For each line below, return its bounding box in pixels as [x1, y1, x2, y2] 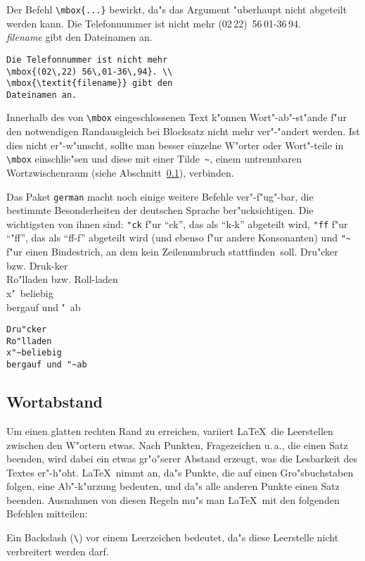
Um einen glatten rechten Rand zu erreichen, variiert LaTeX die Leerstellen [6, 423, 333, 438]
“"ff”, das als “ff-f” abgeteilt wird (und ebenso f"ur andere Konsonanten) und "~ [6, 230, 351, 245]
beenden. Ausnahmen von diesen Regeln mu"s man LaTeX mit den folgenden [6, 492, 340, 507]
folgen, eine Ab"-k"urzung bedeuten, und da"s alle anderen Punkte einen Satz [6, 479, 340, 493]
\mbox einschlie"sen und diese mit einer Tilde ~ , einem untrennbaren [6, 151, 302, 166]
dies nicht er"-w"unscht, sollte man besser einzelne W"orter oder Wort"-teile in [6, 137, 344, 152]
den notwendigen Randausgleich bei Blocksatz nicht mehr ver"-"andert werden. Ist [6, 124, 360, 139]
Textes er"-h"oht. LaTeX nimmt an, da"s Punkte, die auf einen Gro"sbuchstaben [6, 465, 354, 479]
